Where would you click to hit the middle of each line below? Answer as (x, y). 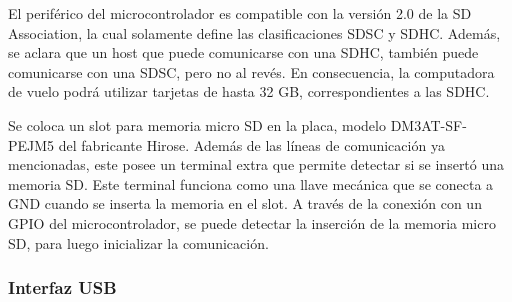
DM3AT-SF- (428, 124)
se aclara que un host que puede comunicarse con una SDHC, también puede (243, 52)
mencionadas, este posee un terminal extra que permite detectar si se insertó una (256, 164)
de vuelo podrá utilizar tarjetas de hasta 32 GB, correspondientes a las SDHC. (249, 91)
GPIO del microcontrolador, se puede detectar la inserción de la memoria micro (252, 222)
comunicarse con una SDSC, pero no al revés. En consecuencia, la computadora (251, 71)
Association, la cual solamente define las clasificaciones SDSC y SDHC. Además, (254, 32)
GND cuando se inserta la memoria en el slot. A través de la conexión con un (245, 203)
